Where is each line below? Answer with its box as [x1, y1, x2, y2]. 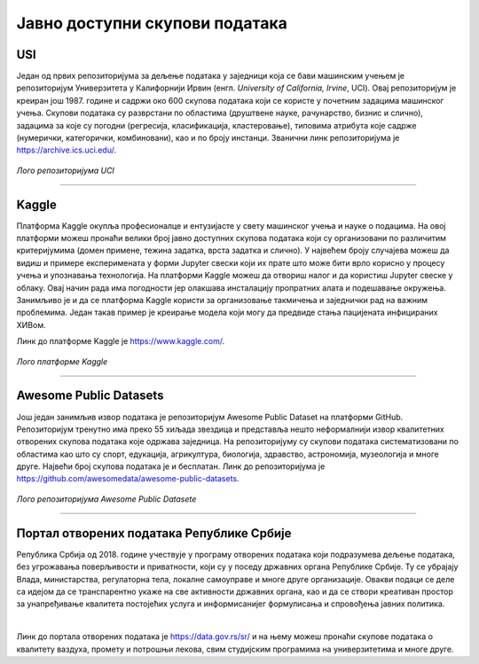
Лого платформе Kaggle [16, 355, 108, 367]
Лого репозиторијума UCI [16, 165, 115, 176]
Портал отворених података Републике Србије [16, 526, 292, 541]
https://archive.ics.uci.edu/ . [16, 145, 117, 155]
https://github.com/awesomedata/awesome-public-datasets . [16, 473, 239, 484]
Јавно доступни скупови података [16, 13, 288, 33]
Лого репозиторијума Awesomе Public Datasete [16, 493, 197, 504]
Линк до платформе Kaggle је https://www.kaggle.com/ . [16, 336, 225, 347]
